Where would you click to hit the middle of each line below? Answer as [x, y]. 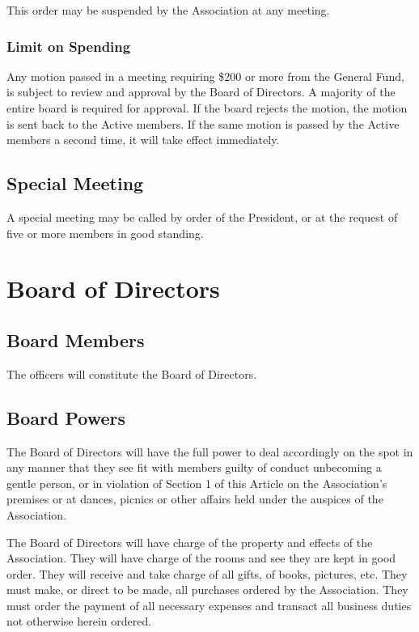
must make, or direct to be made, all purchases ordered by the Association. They [207, 590]
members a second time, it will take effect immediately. [143, 140]
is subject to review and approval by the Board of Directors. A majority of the [201, 92]
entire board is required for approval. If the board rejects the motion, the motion [207, 108]
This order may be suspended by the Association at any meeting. [168, 10]
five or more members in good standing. [105, 233]
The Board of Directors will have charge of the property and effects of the [190, 542]
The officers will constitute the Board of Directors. [132, 373]
